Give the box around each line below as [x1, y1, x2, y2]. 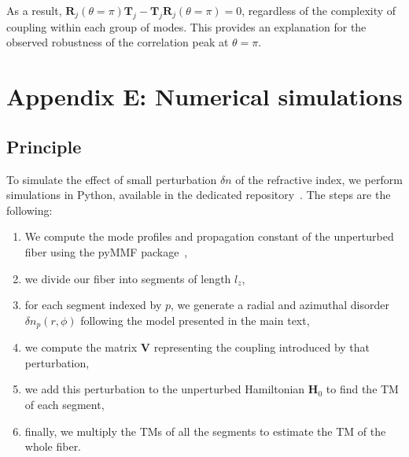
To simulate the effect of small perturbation [6, 171, 217, 187]
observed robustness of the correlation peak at [6, 34, 229, 50]
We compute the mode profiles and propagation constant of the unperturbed [24, 228, 394, 245]
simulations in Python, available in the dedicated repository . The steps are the [6, 186, 391, 203]
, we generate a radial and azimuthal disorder [171, 297, 389, 313]
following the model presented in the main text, [80, 311, 310, 328]
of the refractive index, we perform [235, 171, 403, 187]
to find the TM [326, 381, 399, 397]
